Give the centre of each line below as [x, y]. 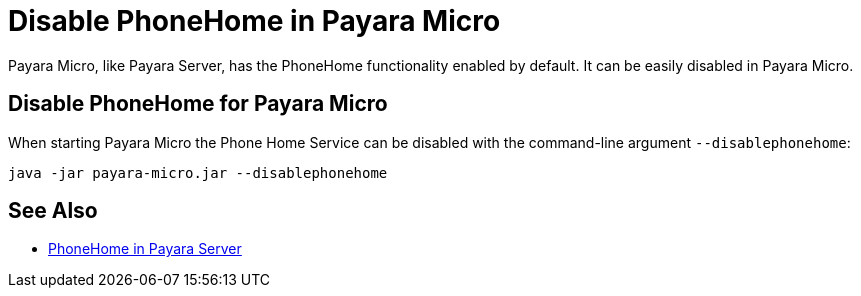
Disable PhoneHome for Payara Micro [198, 104]
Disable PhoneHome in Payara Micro [254, 21]
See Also [53, 211]
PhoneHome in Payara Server [145, 249]
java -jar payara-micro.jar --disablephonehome [198, 172]
